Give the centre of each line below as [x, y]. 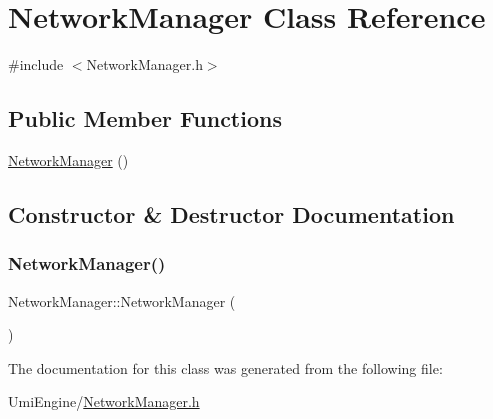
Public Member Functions [145, 118]
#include [36, 64]
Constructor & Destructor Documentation [231, 213]
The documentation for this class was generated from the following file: [225, 367]
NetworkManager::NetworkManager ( [122, 300]
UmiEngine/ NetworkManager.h [104, 401]
